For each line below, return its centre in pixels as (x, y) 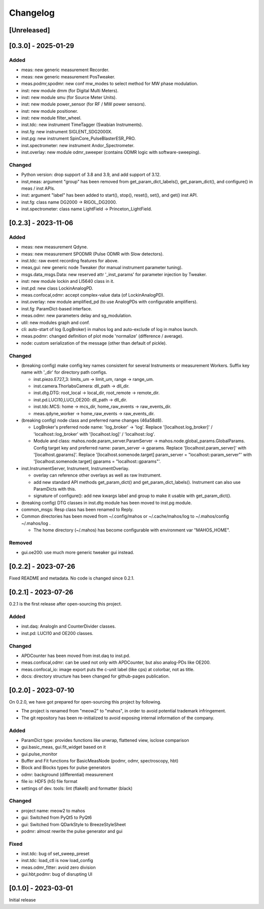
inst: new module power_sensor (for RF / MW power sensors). (84, 104)
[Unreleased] (30, 30)
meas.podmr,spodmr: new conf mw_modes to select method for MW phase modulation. (110, 84)
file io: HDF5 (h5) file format (49, 782)
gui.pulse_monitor (39, 754)
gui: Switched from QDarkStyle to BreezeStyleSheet (74, 824)
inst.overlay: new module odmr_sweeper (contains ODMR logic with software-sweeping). (111, 152)
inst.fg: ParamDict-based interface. (57, 308)
